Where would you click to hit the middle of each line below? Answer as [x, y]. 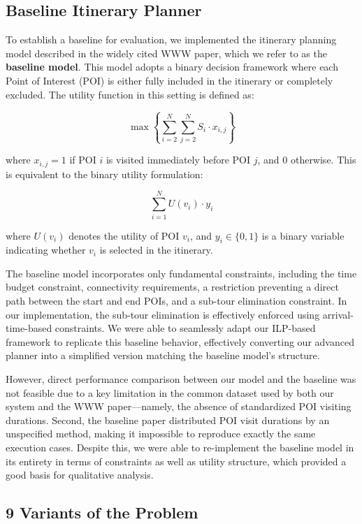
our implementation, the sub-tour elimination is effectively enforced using [163, 314]
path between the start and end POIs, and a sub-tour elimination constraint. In [176, 301]
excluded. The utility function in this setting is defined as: [130, 94]
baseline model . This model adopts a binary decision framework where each [172, 67]
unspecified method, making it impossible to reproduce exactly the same [161, 434]
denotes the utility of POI [124, 235]
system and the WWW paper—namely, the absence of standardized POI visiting [179, 406]
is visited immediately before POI [178, 160]
